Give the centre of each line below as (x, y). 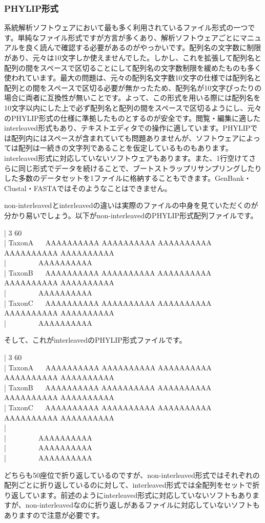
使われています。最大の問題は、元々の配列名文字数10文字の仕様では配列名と (133, 78)
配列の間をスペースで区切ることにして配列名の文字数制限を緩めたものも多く (133, 67)
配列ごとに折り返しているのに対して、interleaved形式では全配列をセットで (128, 485)
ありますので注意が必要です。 (54, 515)
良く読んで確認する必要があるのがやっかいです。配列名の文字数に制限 (143, 47)
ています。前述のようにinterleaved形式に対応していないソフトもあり (139, 495)
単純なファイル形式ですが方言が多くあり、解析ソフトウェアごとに (129, 37)
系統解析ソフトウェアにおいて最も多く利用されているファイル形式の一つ (126, 27)
